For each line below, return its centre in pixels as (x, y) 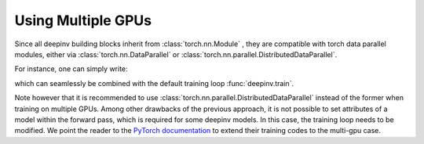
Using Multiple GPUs (83, 20)
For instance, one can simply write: (71, 69)
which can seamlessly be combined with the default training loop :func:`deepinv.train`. (154, 83)
